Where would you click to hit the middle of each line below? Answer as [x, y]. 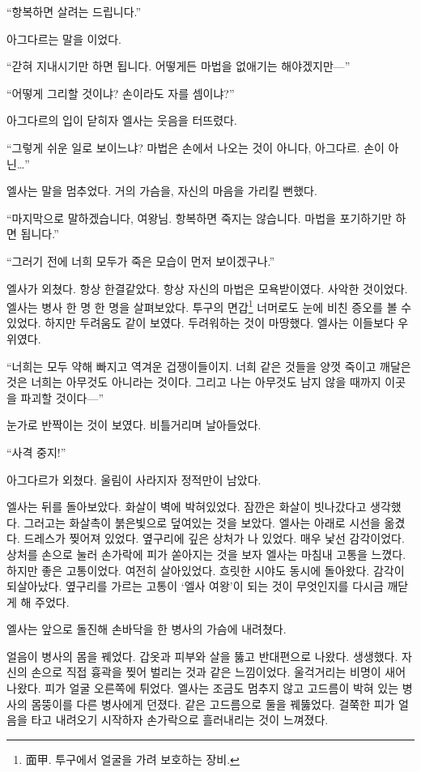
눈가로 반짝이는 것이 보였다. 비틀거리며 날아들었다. [134, 425]
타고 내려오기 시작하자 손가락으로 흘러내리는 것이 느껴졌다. [180, 720]
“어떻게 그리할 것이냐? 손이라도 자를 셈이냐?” [121, 93]
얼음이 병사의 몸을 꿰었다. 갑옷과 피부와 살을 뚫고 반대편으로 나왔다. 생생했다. [202, 656]
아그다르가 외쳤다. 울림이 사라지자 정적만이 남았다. [134, 479]
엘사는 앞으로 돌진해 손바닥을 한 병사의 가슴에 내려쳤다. [147, 629]
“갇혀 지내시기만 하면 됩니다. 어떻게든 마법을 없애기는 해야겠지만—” [179, 66]
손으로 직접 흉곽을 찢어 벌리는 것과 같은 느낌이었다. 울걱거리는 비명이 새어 [219, 672]
